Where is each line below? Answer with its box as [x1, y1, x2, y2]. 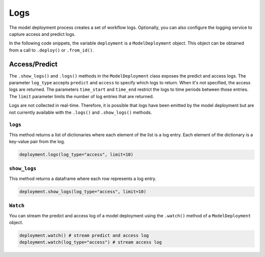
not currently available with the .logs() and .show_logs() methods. [9, 109, 152, 115]
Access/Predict [9, 60, 58, 68]
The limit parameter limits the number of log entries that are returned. [9, 93, 154, 99]
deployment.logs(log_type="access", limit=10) [19, 152, 133, 157]
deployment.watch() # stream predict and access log [19, 232, 149, 238]
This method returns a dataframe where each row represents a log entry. [9, 176, 157, 181]
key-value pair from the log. [9, 139, 65, 145]
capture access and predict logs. [9, 31, 76, 37]
